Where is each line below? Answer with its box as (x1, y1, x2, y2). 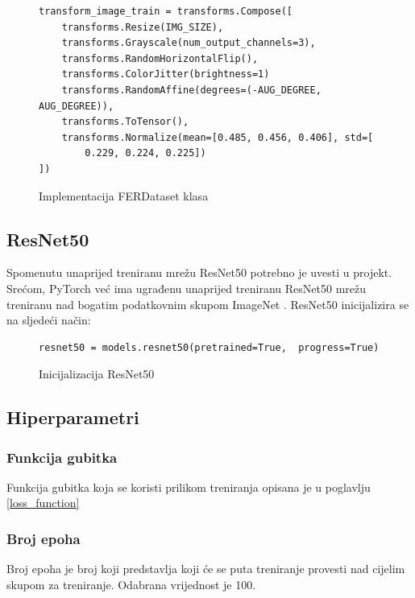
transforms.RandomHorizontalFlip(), (61, 52, 259, 64)
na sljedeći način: (6, 311, 91, 328)
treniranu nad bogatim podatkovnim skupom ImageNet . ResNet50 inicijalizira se (6, 295, 409, 312)
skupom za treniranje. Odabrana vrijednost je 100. (6, 575, 256, 592)
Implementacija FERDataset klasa (39, 187, 209, 204)
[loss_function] (6, 494, 80, 511)
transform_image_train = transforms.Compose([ (39, 6, 293, 17)
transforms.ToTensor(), (61, 116, 189, 128)
